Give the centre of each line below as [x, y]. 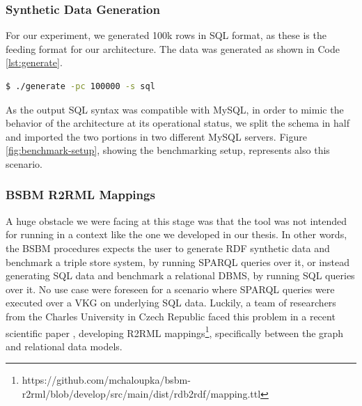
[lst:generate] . [34, 62]
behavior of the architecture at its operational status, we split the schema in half [178, 123]
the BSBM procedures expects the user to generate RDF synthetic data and [168, 248]
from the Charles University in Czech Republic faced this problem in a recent [171, 316]
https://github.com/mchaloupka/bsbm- [106, 380]
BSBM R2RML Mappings [80, 195]
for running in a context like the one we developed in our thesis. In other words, [176, 234]
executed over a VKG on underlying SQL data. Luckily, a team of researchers [171, 303]
